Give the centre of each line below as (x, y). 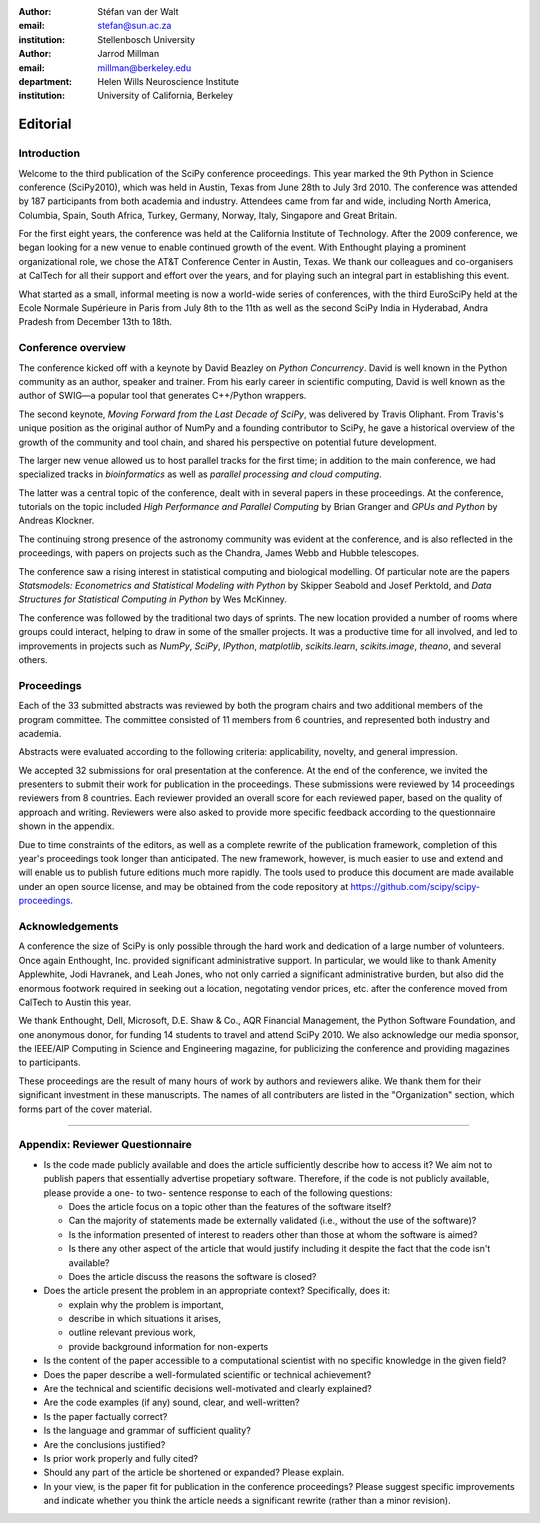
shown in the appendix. (66, 826)
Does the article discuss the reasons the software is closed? (192, 1276)
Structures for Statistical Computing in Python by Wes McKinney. (152, 599)
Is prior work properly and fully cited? (121, 1458)
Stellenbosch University (146, 39)
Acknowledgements (68, 926)
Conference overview (72, 348)
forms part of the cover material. (85, 1109)
